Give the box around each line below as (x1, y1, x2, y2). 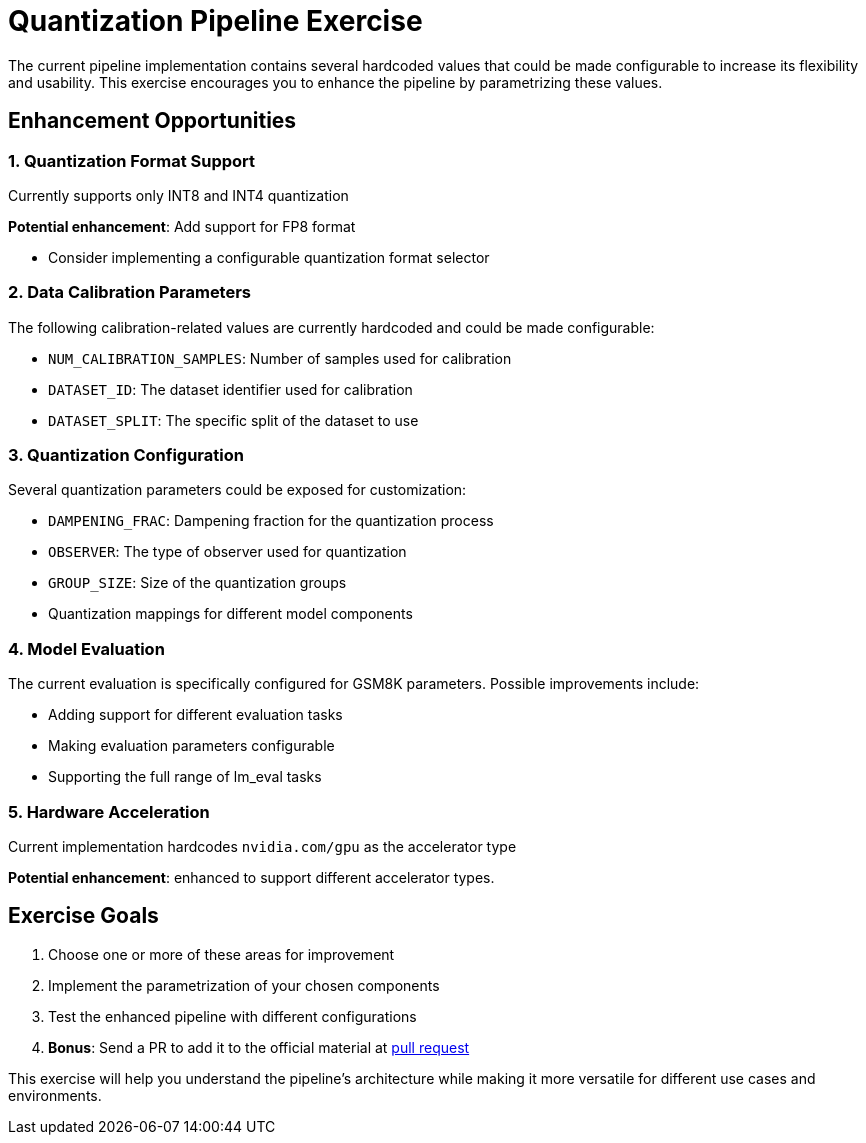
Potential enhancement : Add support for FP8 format (8, 217, 356, 235)
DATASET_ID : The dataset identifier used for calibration (48, 380, 413, 398)
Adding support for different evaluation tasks (48, 706, 343, 724)
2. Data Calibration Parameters (8, 282, 252, 303)
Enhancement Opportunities (8, 108, 297, 134)
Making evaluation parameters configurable (48, 737, 335, 755)
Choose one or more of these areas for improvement (48, 945, 395, 963)
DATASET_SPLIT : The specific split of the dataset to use (48, 411, 419, 429)
